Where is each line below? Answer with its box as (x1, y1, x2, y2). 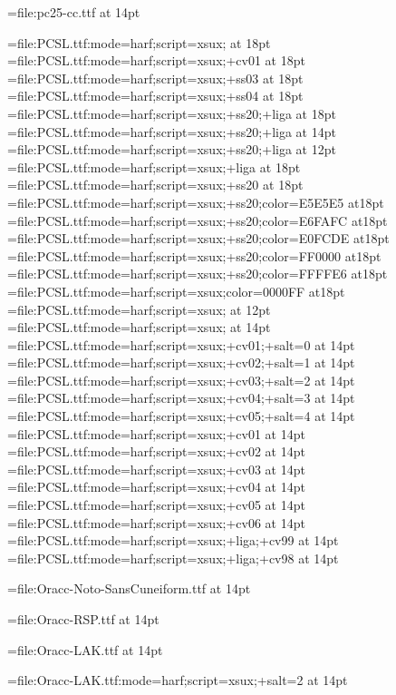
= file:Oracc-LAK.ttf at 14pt (7, 640, 163, 659)
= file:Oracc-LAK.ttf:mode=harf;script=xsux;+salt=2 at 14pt (7, 671, 348, 690)
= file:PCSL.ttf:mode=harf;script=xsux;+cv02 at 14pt (7, 442, 305, 461)
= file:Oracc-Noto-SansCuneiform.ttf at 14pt (7, 579, 251, 598)
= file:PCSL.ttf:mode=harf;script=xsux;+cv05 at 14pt (7, 495, 305, 514)
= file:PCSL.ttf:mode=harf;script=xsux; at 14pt (7, 318, 271, 337)
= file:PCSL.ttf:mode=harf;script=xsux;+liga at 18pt (7, 157, 301, 176)
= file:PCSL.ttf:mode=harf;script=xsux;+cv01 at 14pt (7, 424, 305, 443)
